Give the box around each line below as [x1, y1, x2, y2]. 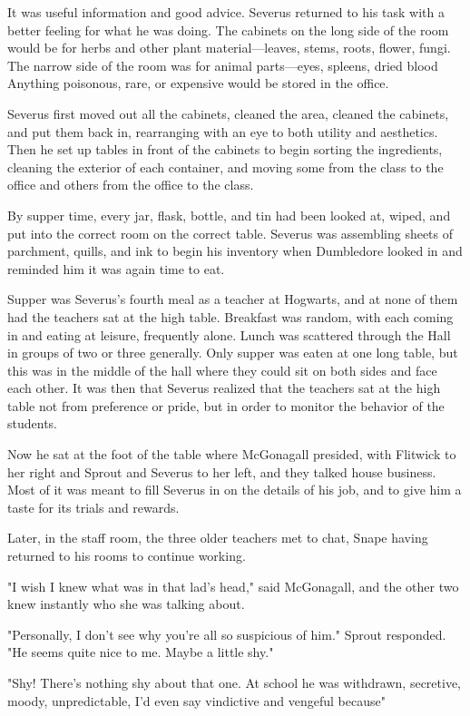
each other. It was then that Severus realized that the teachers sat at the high [7, 378, 441, 397]
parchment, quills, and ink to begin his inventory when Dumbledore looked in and [7, 241, 463, 260]
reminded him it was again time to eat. [7, 259, 225, 278]
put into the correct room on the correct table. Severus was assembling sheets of [7, 223, 454, 242]
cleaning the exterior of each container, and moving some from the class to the [7, 157, 444, 176]
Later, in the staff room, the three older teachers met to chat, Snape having [7, 528, 428, 547]
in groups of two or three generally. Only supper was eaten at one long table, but [7, 343, 458, 362]
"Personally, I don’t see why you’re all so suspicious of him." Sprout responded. [7, 624, 446, 643]
